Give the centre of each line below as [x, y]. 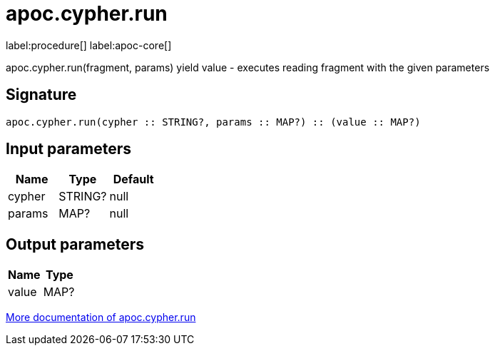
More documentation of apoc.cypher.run [101, 317]
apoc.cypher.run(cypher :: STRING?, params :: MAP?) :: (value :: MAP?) [213, 122]
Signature [41, 95]
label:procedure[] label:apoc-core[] [89, 45]
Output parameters [75, 244]
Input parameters [69, 149]
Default [133, 179]
